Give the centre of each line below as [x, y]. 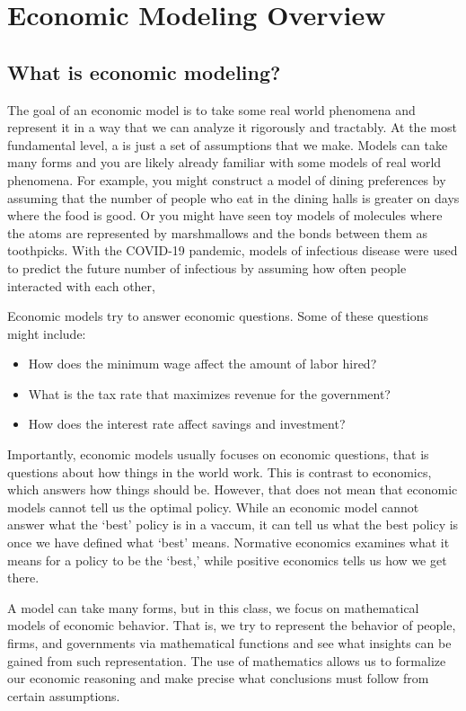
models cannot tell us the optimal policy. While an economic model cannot [213, 507]
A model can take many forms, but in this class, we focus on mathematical [213, 607]
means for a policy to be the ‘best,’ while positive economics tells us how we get [227, 560]
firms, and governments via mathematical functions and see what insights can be [229, 643]
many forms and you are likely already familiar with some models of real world [224, 162]
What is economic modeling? [144, 71]
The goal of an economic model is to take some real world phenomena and [211, 109]
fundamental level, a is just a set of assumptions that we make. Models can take [228, 144]
